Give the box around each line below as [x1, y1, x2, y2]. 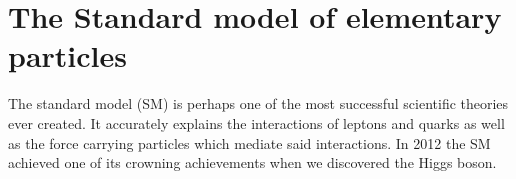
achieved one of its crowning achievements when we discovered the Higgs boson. [8, 152, 497, 173]
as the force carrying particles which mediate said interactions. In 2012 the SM [8, 132, 491, 153]
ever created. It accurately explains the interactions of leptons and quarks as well [8, 112, 505, 133]
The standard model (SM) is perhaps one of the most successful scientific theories [8, 93, 509, 114]
